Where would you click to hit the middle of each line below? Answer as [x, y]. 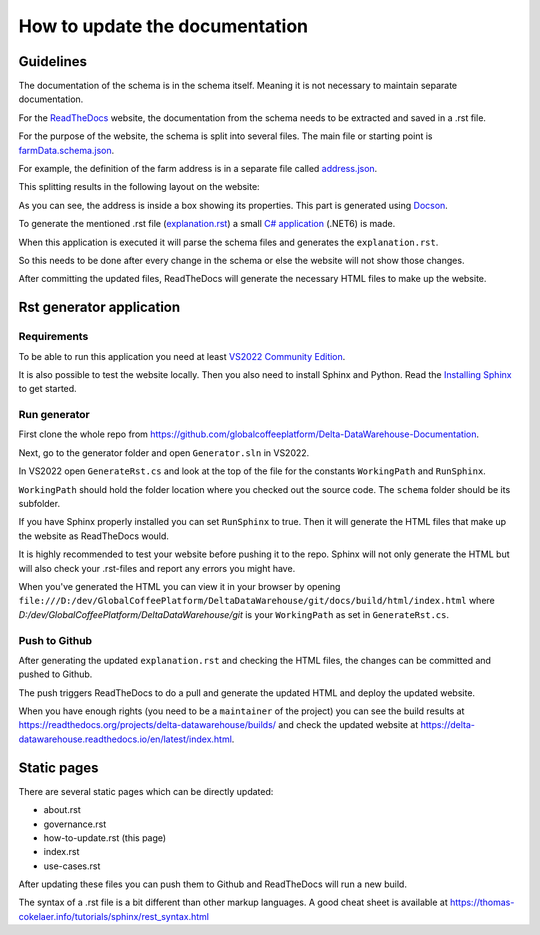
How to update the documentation [163, 26]
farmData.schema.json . [66, 150]
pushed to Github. [55, 674]
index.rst [61, 852]
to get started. [47, 389]
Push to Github [55, 640]
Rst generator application [99, 307]
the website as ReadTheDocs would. [94, 536]
